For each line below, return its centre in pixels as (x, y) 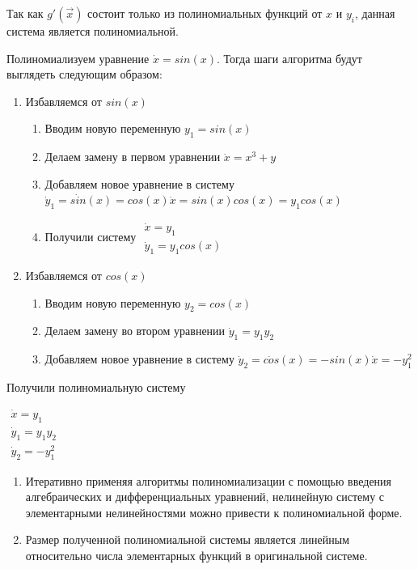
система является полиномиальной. (93, 31)
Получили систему (91, 237)
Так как (25, 13)
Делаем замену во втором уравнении (135, 331)
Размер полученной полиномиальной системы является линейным (187, 539)
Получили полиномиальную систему (96, 387)
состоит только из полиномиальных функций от (205, 13)
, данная (375, 13)
